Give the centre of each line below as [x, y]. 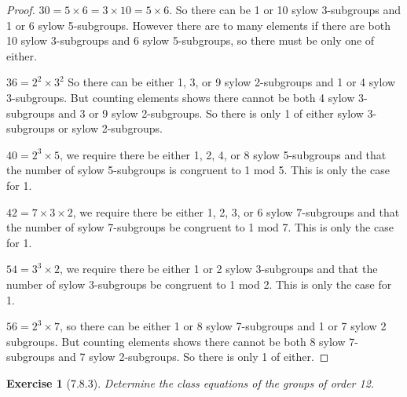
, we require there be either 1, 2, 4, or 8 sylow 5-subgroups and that [223, 154]
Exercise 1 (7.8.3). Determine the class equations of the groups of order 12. [191, 382]
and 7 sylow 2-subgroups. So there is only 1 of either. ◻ [194, 357]
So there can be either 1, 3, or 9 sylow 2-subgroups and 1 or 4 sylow [232, 82]
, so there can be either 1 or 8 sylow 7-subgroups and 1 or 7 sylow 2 [223, 326]
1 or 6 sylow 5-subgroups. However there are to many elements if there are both [198, 25]
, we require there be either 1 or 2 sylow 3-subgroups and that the [218, 269]
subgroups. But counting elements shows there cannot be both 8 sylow [176, 341]
